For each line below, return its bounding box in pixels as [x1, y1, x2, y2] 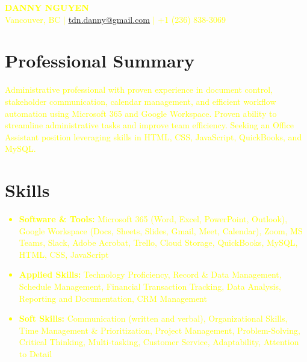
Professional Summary [5, 48, 194, 73]
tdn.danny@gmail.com [68, 13, 150, 25]
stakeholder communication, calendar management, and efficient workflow [5, 95, 276, 107]
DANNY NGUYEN [5, 1, 89, 13]
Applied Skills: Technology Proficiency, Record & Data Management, [19, 268, 282, 281]
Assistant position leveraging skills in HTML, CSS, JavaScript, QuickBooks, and [5, 130, 302, 143]
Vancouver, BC [5, 13, 61, 25]
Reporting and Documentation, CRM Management [19, 292, 207, 304]
